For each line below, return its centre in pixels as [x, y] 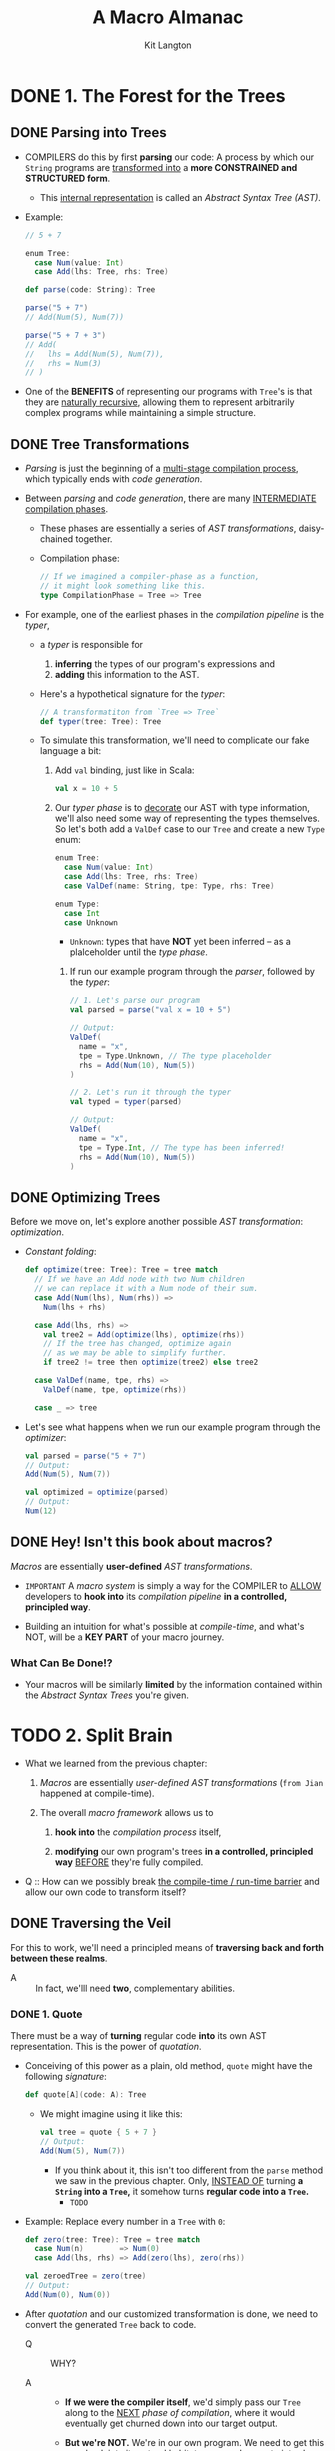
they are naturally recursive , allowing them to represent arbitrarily [159, 402]
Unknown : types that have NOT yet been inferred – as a [180, 942]
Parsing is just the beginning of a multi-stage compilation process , [161, 468]
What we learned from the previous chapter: [116, 1763]
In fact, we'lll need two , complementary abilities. [135, 1988]
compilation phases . [66, 509]
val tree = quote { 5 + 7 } [98, 2132]
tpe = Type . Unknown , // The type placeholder [175, 1056]
